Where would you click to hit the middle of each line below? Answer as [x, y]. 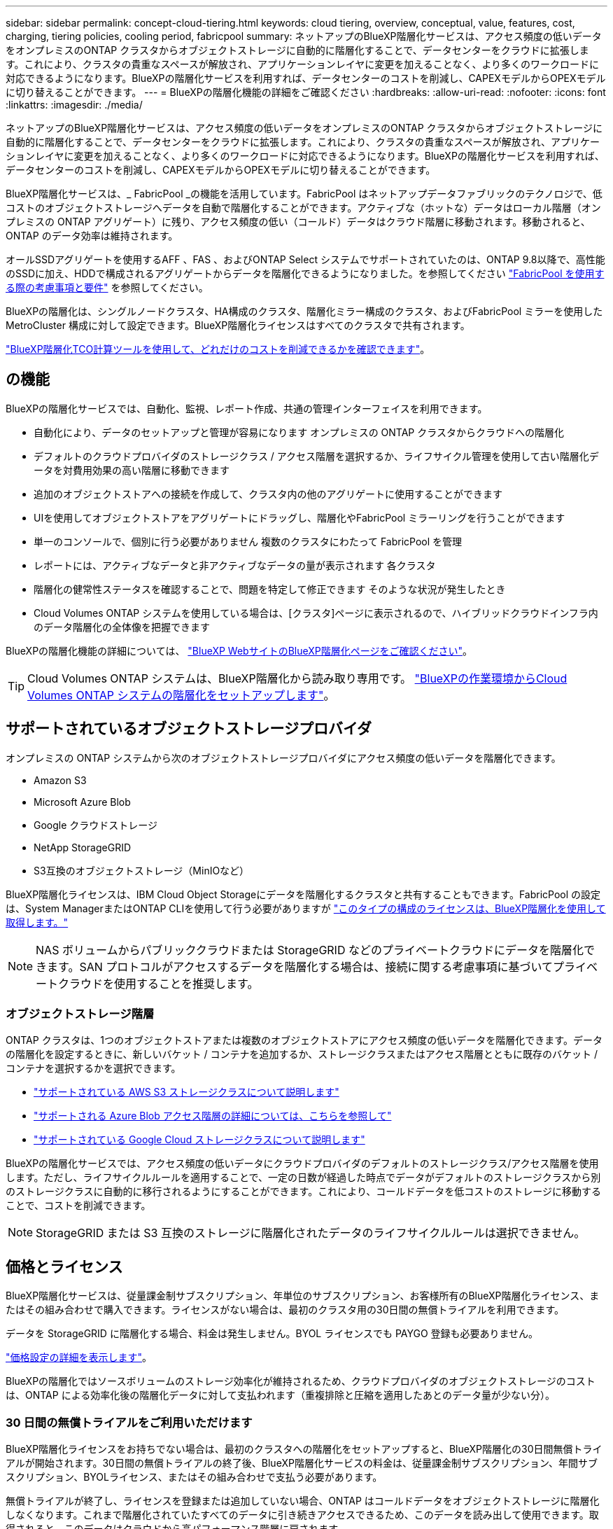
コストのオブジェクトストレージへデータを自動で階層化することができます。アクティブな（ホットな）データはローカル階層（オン [303, 208]
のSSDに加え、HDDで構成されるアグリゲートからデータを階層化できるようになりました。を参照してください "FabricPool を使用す [305, 273]
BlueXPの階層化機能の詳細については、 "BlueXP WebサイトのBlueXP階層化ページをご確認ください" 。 [239, 650]
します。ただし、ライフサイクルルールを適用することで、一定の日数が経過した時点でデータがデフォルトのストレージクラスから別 [303, 1178]
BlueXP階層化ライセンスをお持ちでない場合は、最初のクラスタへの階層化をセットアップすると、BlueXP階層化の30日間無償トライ [304, 1449]
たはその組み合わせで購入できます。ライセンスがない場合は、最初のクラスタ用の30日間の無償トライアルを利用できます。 [285, 1310]
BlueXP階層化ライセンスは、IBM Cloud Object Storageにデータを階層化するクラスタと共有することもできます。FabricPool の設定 [303, 894]
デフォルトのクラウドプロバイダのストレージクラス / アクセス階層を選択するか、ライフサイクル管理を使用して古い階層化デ [316, 456]
